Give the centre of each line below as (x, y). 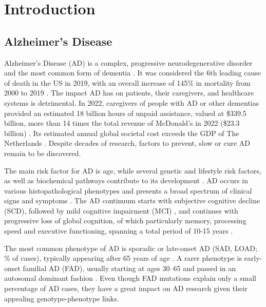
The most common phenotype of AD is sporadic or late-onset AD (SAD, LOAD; (131, 248)
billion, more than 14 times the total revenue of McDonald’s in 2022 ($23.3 (122, 123)
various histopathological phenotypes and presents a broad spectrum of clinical (128, 190)
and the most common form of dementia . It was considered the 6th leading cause (133, 73)
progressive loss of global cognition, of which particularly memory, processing (125, 220)
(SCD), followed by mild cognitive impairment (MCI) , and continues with (121, 210)
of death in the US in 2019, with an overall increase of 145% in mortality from (127, 82)
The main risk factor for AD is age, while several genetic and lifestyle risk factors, (133, 170)
